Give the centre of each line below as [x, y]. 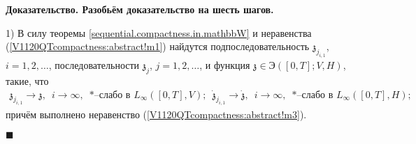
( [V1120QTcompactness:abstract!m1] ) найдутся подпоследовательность [158, 46]
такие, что [27, 80]
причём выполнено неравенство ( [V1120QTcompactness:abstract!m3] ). [156, 114]
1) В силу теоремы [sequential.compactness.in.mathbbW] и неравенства [159, 32]
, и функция [225, 64]
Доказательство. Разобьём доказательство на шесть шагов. [140, 9]
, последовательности [94, 64]
